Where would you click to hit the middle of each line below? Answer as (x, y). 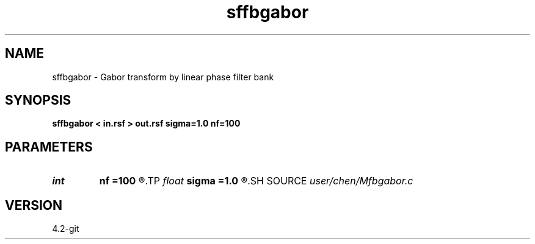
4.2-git (66, 229)
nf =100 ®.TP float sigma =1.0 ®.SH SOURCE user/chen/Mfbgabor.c (256, 181)
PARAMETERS (49, 147)
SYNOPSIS (38, 100)
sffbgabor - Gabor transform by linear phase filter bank (163, 77)
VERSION (34, 205)
